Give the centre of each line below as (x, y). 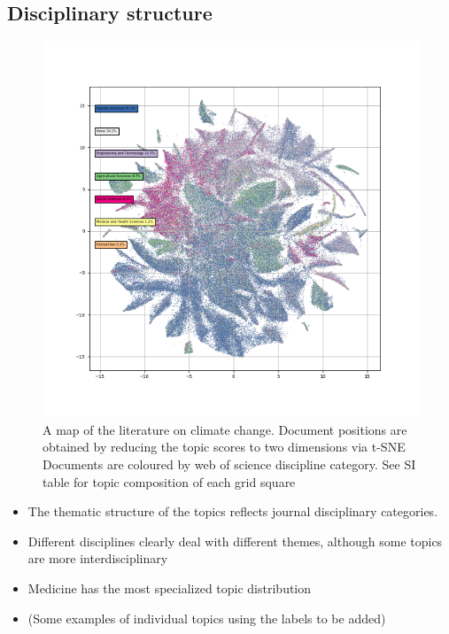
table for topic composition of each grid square (169, 481)
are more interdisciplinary (98, 558)
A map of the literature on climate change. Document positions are (225, 429)
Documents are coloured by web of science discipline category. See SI (229, 464)
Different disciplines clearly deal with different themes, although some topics (235, 541)
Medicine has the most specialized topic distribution (170, 588)
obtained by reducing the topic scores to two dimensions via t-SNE (224, 447)
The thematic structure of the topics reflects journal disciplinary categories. (233, 511)
